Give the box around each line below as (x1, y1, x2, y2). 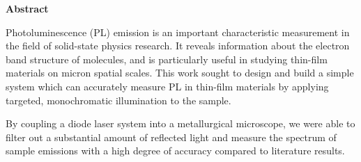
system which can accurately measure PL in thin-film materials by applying (6, 79, 329, 93)
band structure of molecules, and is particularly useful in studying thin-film (6, 51, 328, 66)
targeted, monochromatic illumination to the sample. (6, 92, 231, 107)
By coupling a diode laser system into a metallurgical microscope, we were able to (6, 116, 355, 131)
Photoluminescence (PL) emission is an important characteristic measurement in (6, 24, 350, 39)
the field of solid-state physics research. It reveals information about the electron (6, 38, 350, 53)
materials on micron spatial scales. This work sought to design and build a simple (6, 65, 354, 80)
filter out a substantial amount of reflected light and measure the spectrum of (6, 129, 337, 144)
